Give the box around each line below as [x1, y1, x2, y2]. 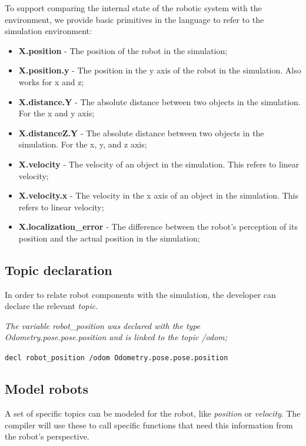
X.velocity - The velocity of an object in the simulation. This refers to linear [18, 157, 300, 170]
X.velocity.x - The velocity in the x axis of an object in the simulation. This [18, 189, 298, 202]
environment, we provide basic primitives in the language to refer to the [5, 13, 264, 25]
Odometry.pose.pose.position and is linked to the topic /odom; [5, 331, 228, 343]
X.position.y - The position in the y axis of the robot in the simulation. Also [18, 64, 301, 76]
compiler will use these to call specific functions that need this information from [5, 418, 293, 431]
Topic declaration [5, 260, 112, 279]
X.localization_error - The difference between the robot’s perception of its [18, 220, 298, 233]
